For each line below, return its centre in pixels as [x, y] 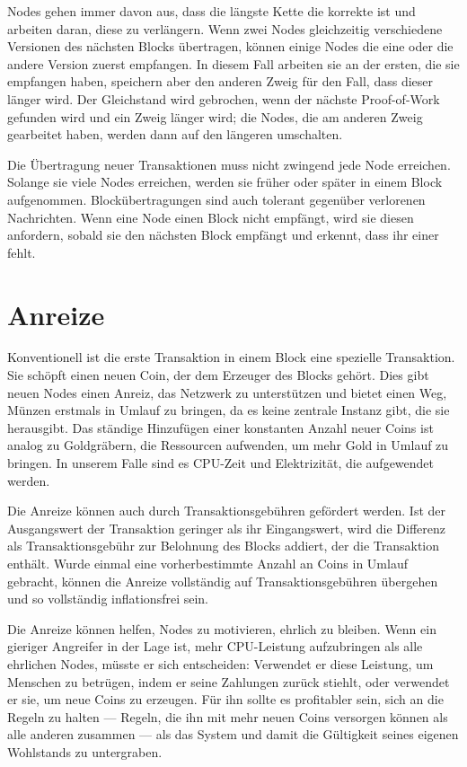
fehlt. [22, 252]
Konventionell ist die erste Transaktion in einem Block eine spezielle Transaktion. [231, 357]
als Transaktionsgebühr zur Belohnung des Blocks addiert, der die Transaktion [224, 546]
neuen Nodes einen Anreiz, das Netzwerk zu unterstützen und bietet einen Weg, [227, 392]
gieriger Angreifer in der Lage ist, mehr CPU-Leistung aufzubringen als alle [215, 646]
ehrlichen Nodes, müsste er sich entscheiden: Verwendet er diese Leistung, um [220, 663]
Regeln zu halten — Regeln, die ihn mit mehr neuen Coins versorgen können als [228, 716]
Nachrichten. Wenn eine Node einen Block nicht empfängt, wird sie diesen [211, 217]
